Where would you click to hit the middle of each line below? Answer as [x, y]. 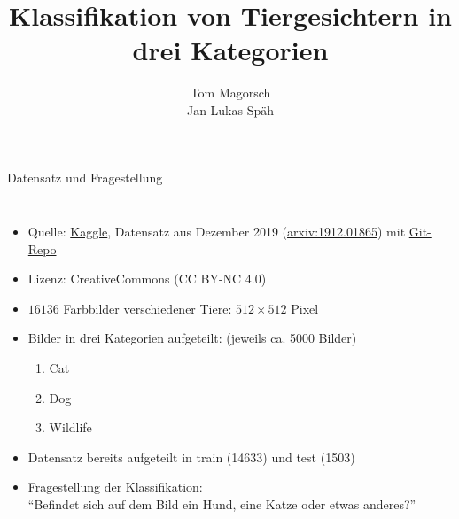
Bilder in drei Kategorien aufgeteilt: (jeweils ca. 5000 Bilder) [192, 338]
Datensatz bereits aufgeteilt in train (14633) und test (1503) [191, 457]
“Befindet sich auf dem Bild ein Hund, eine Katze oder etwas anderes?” [222, 504]
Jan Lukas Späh [230, 109]
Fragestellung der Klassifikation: [115, 487]
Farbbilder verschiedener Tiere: [148, 308]
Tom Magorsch [230, 93]
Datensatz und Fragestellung [85, 177]
